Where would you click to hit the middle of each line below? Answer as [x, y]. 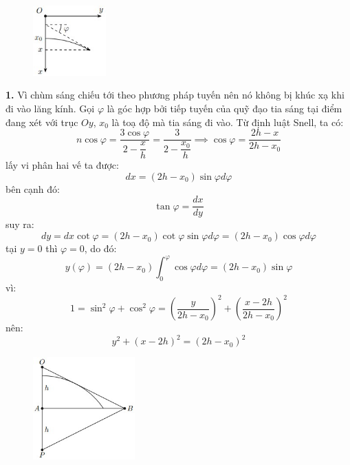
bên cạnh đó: [33, 188]
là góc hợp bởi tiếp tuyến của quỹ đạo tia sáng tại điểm [225, 108]
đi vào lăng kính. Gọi [50, 108]
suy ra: [20, 224]
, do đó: [100, 248]
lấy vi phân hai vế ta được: [62, 165]
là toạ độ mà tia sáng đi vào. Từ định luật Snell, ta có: [228, 122]
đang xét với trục [42, 122]
